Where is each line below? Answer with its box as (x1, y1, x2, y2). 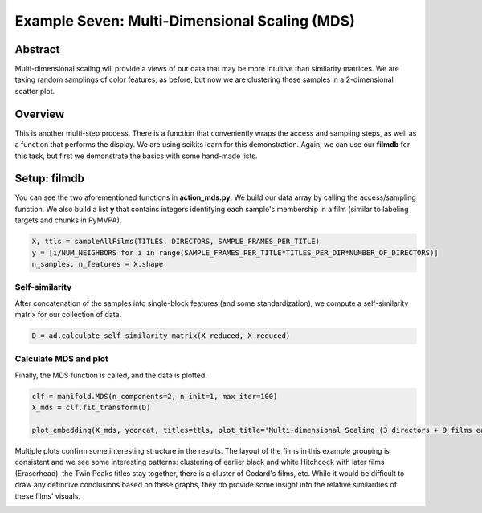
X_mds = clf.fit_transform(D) (31, 403, 151, 413)
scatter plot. (14, 86, 55, 96)
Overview (14, 107, 65, 120)
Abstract (14, 43, 60, 56)
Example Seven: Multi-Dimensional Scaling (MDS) (14, 12, 355, 30)
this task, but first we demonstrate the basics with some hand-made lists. (14, 151, 258, 161)
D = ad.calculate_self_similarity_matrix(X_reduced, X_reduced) (31, 332, 291, 340)
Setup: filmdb (14, 172, 84, 185)
